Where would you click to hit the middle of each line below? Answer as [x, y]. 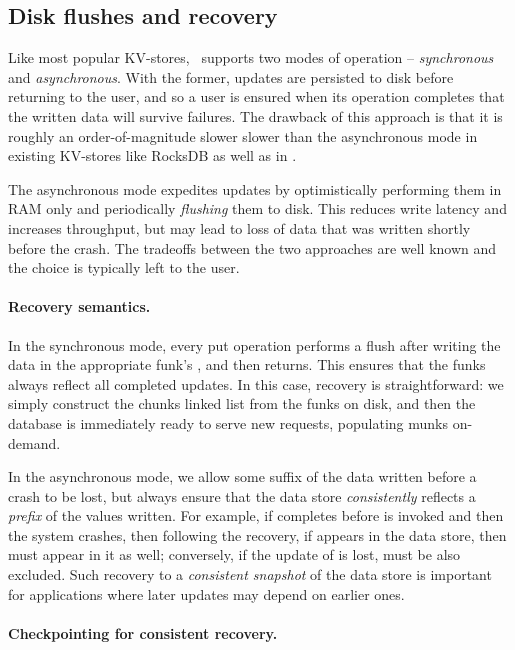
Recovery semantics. [79, 306]
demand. [34, 442]
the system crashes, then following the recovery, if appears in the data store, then [257, 534]
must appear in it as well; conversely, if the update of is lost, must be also [234, 554]
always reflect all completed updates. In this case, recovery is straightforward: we [256, 383]
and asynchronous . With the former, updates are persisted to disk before [231, 76]
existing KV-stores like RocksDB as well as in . [152, 155]
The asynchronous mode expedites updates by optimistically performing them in [255, 188]
